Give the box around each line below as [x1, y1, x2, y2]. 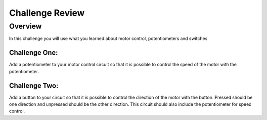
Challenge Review [9, 7, 85, 18]
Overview [9, 22, 42, 31]
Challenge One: [9, 48, 58, 57]
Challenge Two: [9, 81, 59, 90]
